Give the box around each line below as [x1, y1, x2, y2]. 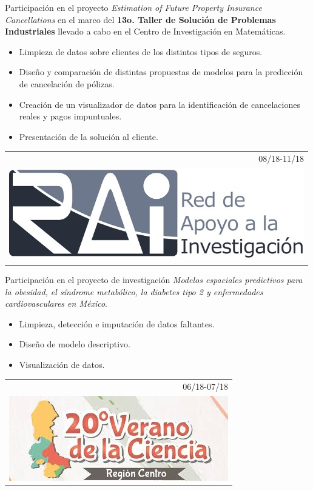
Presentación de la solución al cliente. [19, 130, 158, 142]
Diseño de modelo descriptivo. [19, 338, 130, 350]
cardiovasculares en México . [5, 297, 107, 310]
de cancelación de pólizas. [19, 77, 115, 90]
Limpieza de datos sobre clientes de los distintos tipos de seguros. [19, 45, 263, 58]
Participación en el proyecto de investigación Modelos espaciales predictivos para [5, 273, 303, 286]
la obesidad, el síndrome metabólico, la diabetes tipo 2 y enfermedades [5, 285, 263, 298]
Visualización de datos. [19, 358, 105, 370]
